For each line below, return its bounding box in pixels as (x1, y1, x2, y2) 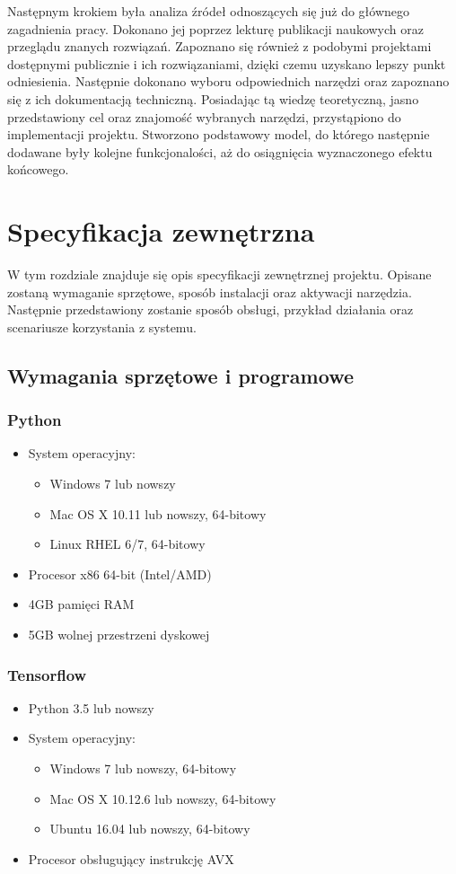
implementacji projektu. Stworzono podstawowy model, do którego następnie (7, 125, 430, 144)
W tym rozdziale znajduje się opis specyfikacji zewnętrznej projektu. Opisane (7, 265, 432, 284)
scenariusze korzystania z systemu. (7, 317, 197, 336)
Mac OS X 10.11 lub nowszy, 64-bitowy (49, 504, 267, 523)
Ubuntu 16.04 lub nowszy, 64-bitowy (49, 819, 250, 838)
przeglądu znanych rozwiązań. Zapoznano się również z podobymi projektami (7, 37, 432, 56)
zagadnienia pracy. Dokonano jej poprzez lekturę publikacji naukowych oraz (7, 19, 424, 38)
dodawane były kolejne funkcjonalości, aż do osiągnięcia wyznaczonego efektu (7, 142, 433, 161)
